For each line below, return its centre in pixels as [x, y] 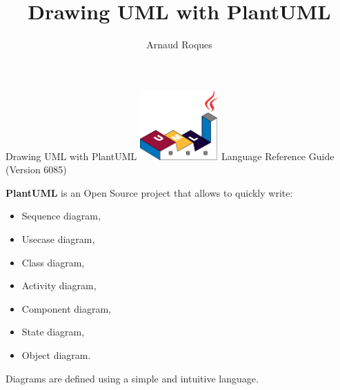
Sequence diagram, [61, 216]
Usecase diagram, [58, 239]
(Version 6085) [36, 169]
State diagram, [53, 332]
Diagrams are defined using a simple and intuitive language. [132, 378]
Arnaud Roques [179, 45]
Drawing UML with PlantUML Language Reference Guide [170, 156]
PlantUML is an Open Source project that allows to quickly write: [149, 192]
